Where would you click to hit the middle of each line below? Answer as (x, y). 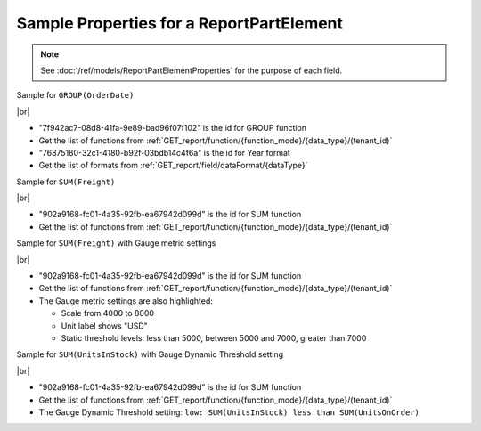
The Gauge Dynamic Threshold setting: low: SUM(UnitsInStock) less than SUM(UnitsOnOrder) (229, 412)
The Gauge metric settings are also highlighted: (126, 301)
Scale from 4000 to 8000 (108, 313)
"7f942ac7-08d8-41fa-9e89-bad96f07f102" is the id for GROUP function (173, 128)
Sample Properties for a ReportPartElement (179, 23)
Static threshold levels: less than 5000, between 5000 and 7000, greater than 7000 (214, 337)
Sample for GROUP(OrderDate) (75, 95)
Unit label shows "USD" (105, 326)
